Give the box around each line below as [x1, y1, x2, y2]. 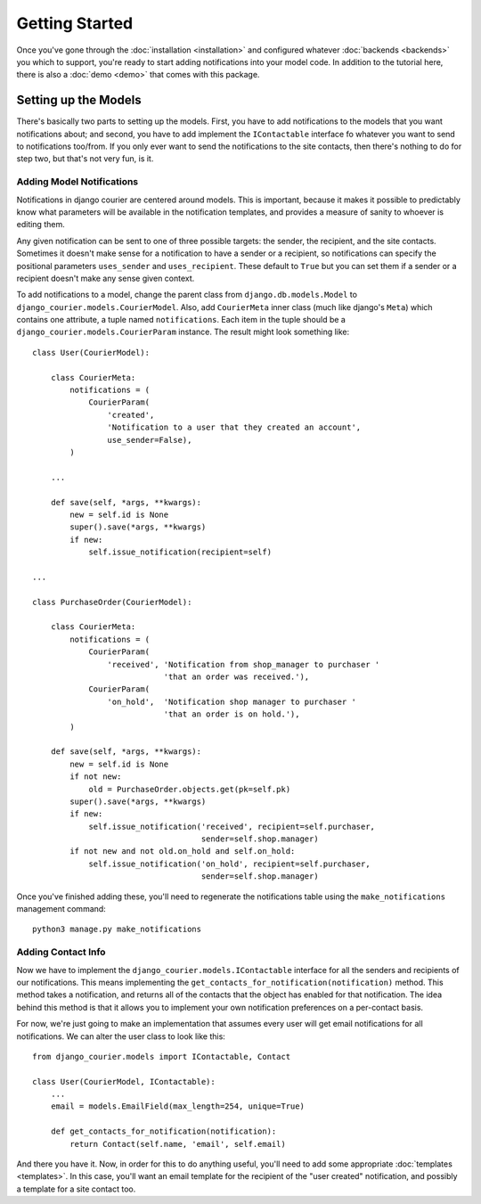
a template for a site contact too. [16, 1184, 136, 1194]
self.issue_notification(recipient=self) [88, 547, 272, 557]
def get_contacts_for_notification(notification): [50, 1126, 277, 1136]
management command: [16, 904, 106, 914]
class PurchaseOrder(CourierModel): [32, 597, 192, 607]
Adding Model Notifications [16, 176, 139, 188]
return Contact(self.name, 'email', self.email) [69, 1139, 287, 1149]
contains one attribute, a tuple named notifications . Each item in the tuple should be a [16, 315, 346, 325]
